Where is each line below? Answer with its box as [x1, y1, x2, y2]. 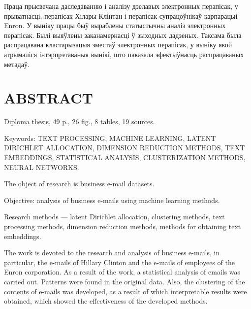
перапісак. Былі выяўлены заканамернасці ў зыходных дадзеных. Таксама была [4, 30, 242, 40]
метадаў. [4, 59, 30, 69]
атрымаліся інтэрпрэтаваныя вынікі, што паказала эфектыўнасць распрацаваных [4, 49, 244, 59]
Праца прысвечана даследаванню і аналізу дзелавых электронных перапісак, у [4, 1, 238, 11]
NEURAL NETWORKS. [4, 162, 79, 172]
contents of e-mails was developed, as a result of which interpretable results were [4, 286, 247, 296]
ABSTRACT [4, 88, 93, 108]
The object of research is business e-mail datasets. [4, 178, 155, 189]
